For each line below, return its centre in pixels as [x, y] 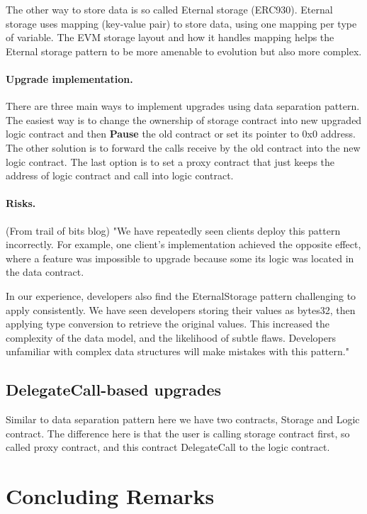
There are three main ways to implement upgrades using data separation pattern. [183, 106]
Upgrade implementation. [69, 78]
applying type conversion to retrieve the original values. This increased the [168, 324]
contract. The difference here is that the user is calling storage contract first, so [178, 433]
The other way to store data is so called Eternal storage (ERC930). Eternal [169, 9]
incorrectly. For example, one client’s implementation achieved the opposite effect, [183, 244]
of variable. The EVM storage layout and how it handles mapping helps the [170, 37]
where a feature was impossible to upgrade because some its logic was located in [180, 258]
